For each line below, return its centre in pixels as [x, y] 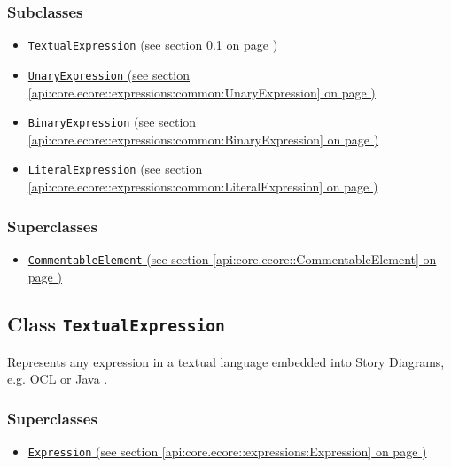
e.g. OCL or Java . [58, 379]
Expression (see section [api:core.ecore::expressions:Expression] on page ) [227, 451]
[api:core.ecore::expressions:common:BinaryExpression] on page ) [203, 139]
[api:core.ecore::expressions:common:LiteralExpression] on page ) [203, 187]
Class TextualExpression [116, 324]
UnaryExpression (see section [109, 74]
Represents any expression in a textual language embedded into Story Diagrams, [226, 361]
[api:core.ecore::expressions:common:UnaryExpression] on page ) [202, 92]
